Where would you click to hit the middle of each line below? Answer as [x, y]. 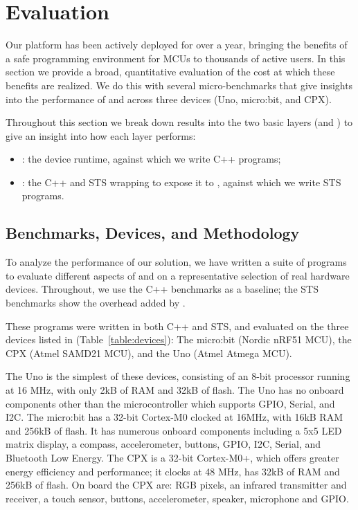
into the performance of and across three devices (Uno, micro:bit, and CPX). [169, 99]
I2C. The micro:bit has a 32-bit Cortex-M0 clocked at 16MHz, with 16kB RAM [174, 417]
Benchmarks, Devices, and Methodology [153, 233]
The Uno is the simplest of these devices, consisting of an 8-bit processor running [178, 376]
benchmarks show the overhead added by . [96, 303]
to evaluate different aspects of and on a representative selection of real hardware [178, 275]
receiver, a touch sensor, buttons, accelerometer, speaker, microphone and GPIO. [177, 498]
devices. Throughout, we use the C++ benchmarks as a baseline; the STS [162, 289]
